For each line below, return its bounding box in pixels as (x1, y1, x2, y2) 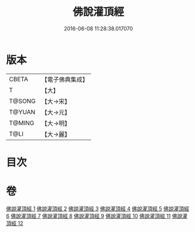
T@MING (9, 119, 35, 127)
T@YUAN (9, 108, 36, 116)
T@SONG (9, 97, 36, 105)
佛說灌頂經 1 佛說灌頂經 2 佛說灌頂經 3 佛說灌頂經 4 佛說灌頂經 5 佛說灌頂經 (6, 205, 189, 212)
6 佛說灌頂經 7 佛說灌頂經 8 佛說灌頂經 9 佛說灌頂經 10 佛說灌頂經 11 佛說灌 (6, 212, 188, 219)
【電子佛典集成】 (41, 75, 89, 84)
